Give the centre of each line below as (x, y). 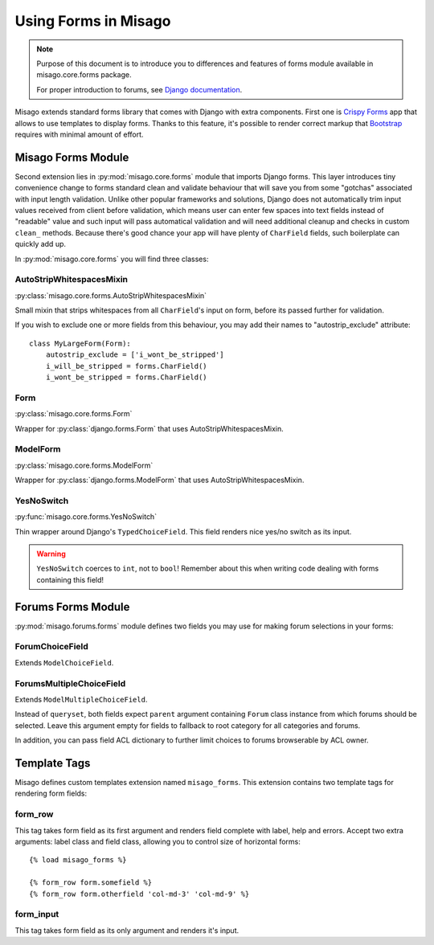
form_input (37, 914)
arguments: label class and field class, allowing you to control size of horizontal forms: (158, 841)
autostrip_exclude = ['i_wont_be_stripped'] (135, 355)
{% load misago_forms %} (78, 860)
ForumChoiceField (51, 647)
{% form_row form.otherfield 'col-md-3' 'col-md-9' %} (139, 894)
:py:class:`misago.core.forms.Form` (74, 414)
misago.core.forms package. (84, 75)
